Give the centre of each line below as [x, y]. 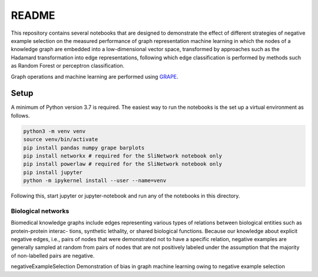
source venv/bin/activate [61, 139]
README [33, 15]
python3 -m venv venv [54, 131]
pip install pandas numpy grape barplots [84, 148]
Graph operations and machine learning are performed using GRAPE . [95, 76]
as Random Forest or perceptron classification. [68, 66]
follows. [20, 115]
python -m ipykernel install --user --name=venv [95, 181]
